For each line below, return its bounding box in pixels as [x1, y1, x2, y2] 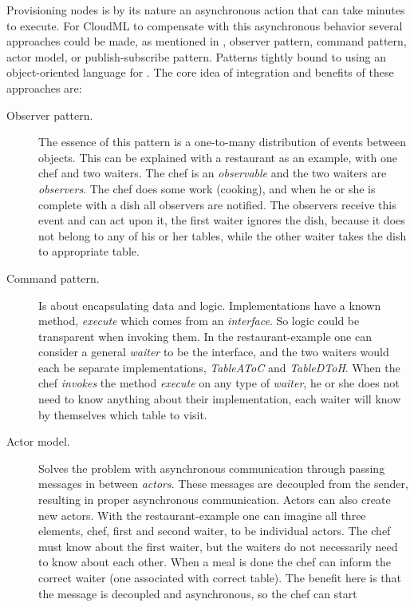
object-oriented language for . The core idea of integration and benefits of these [6, 64, 394, 81]
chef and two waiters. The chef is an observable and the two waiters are [38, 165, 387, 181]
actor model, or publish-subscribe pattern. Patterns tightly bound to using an [6, 48, 387, 65]
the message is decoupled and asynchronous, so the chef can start [38, 585, 357, 601]
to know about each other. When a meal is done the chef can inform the [38, 553, 391, 570]
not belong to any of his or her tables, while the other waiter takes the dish [38, 227, 407, 244]
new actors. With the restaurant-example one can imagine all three [38, 506, 366, 523]
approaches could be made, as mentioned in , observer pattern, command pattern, [6, 33, 407, 50]
